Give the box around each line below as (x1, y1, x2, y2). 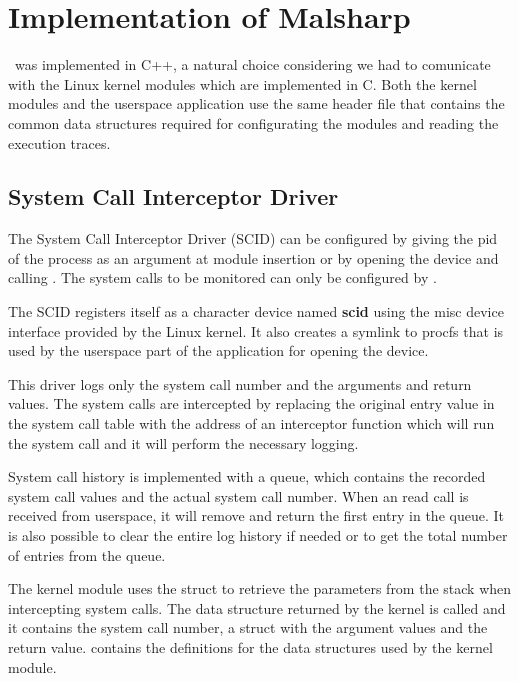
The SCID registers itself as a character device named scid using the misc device (8, 301, 504, 322)
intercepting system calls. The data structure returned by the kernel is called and (8, 597, 506, 618)
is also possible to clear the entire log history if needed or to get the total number (8, 525, 508, 546)
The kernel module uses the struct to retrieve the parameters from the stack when (8, 578, 512, 599)
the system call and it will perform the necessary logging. (8, 432, 359, 453)
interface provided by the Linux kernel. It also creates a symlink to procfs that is (8, 320, 504, 341)
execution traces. (8, 132, 111, 153)
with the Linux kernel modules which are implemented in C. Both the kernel (8, 73, 477, 94)
